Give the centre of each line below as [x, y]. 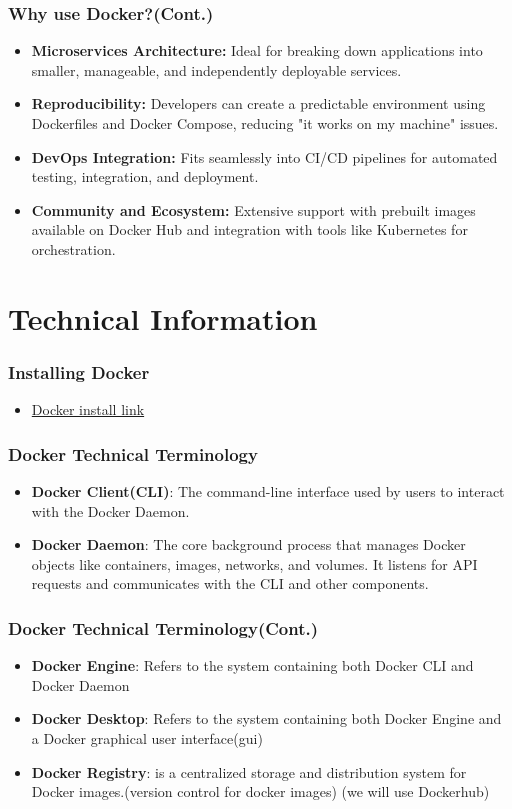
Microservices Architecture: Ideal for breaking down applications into [257, 50]
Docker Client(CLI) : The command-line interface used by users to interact [268, 490]
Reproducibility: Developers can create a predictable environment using [258, 103]
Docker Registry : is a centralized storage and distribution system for [249, 771]
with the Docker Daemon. [110, 510]
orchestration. [73, 248]
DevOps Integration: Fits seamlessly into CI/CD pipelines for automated [264, 156]
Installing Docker [79, 371]
